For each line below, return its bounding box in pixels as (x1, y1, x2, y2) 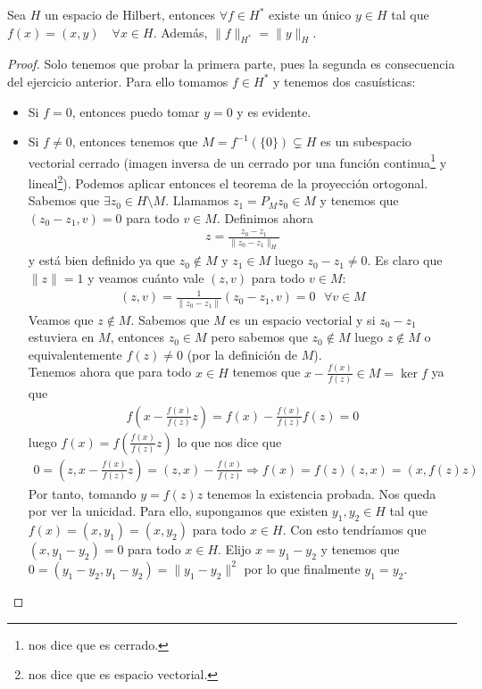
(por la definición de (187, 344, 297, 363)
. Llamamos (165, 191, 229, 210)
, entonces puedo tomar (71, 102, 200, 120)
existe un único (269, 5, 352, 23)
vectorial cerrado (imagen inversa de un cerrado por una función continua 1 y (28, 150, 447, 171)
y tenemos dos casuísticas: (272, 71, 416, 90)
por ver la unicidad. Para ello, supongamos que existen (28, 502, 328, 520)
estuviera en (28, 328, 95, 346)
